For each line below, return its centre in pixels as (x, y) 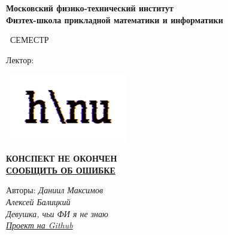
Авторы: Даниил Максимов (54, 190)
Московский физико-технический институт (90, 8)
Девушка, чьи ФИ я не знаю (57, 213)
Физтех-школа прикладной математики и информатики (115, 19)
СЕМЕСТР (29, 40)
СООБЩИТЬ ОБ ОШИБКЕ (61, 170)
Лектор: (20, 59)
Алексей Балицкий (38, 201)
